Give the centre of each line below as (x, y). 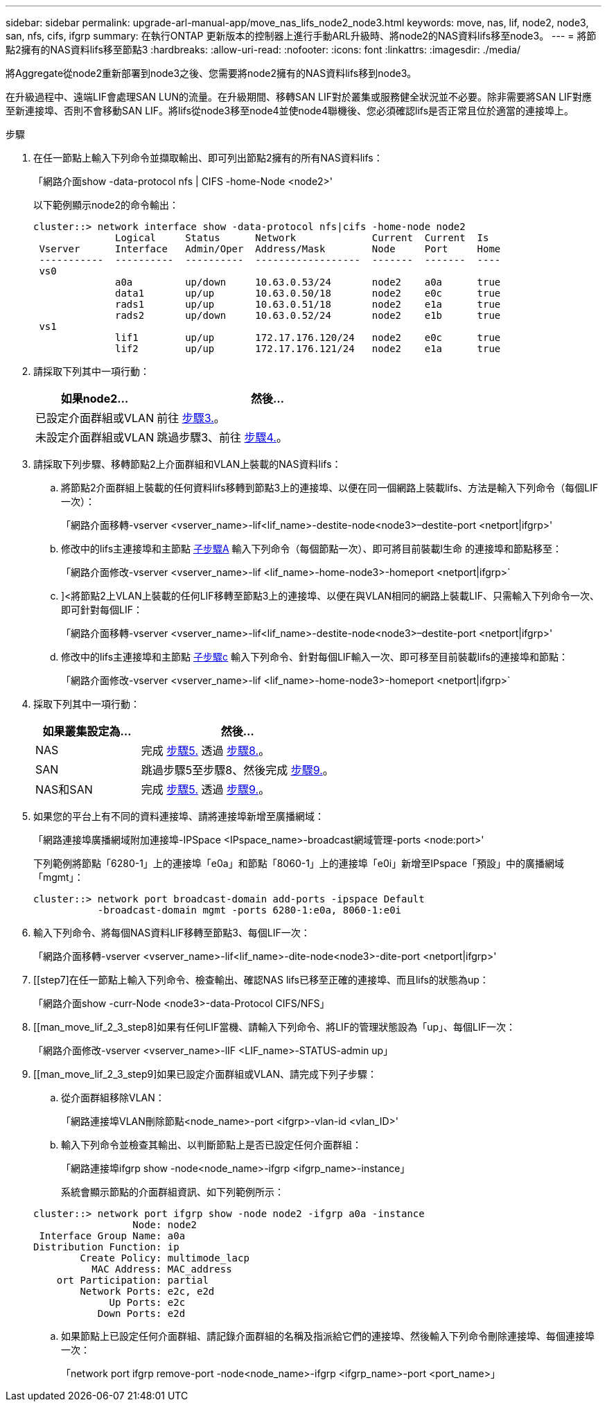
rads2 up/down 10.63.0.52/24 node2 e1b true (308, 315)
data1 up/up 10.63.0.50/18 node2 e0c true (308, 293)
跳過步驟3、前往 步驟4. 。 (222, 437)
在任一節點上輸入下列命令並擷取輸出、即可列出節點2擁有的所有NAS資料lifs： (208, 158)
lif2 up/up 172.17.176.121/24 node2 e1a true (308, 349)
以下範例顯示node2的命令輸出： (106, 205)
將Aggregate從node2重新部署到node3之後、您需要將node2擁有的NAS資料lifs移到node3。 (211, 73)
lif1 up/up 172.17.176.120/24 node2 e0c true (308, 338)
